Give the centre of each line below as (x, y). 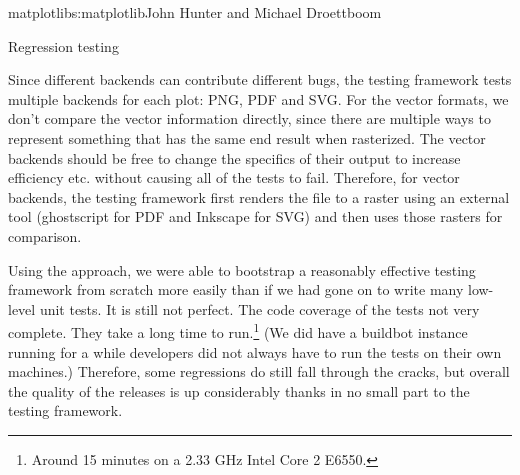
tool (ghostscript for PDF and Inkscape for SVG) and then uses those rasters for (255, 216)
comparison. (45, 235)
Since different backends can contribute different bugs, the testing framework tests (260, 79)
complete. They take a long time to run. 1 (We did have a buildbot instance (238, 330)
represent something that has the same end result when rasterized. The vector (247, 137)
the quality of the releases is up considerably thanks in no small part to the (239, 390)
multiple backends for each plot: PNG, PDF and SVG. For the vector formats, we (258, 98)
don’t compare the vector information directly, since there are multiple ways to (249, 118)
